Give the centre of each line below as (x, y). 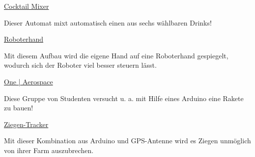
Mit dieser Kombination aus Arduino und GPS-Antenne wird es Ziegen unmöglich (127, 141)
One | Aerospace (28, 81)
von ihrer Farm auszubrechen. (49, 150)
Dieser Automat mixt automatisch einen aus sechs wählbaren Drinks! (108, 22)
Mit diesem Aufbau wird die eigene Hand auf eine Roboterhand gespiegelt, (116, 55)
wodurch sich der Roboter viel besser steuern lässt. (80, 65)
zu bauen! (19, 108)
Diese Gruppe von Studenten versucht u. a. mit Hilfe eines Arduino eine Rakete (124, 98)
